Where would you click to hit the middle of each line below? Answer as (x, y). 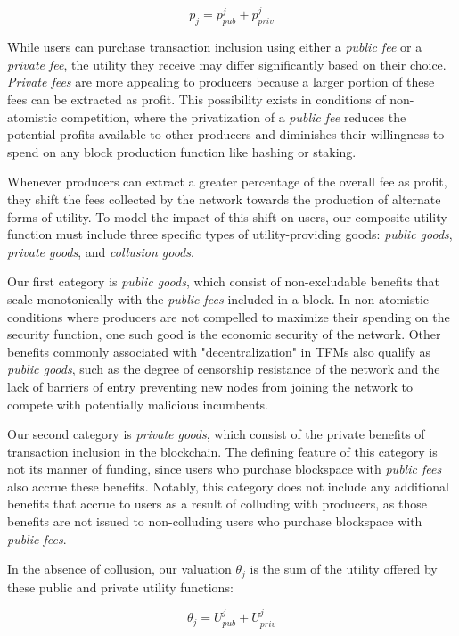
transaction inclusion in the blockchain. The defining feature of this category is (222, 451)
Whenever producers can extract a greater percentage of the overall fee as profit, (227, 182)
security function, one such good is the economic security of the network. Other (224, 334)
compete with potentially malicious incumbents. (138, 404)
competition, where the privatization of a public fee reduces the (234, 116)
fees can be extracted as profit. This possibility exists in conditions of (197, 99)
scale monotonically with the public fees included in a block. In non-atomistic (218, 298)
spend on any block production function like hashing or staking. (182, 151)
